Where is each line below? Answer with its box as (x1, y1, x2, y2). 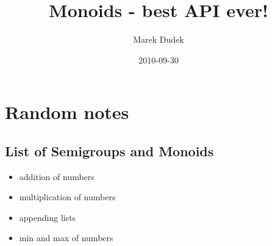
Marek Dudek (133, 33, 184, 46)
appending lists (19, 211, 76, 223)
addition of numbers (19, 170, 95, 183)
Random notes (5, 99, 129, 125)
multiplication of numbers (19, 190, 116, 203)
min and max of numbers (19, 231, 113, 244)
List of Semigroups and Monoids (5, 141, 214, 160)
